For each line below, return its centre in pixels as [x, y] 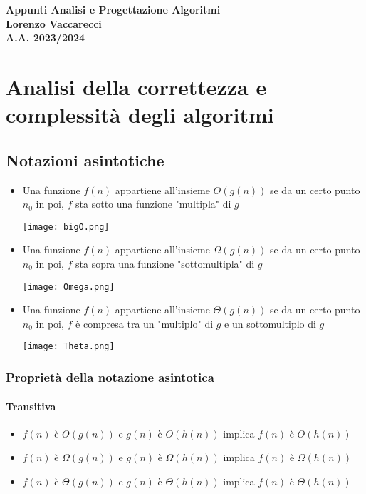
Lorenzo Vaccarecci [54, 23]
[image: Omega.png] [68, 287]
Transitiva [31, 406]
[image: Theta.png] [68, 347]
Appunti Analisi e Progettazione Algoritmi [113, 9]
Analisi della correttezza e [136, 86]
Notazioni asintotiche [85, 160]
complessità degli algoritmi [140, 115]
